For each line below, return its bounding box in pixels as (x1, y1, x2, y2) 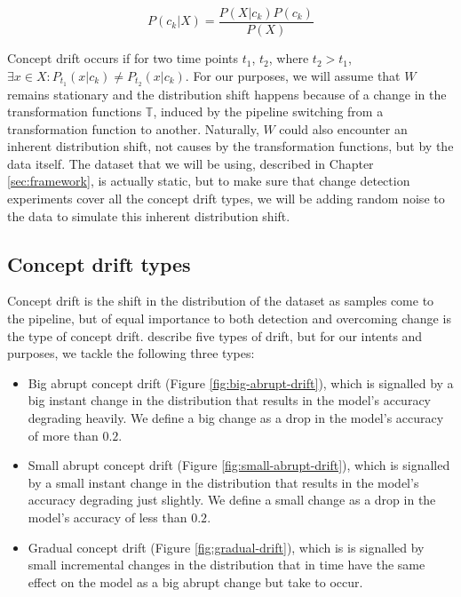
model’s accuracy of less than (28, 508, 187, 526)
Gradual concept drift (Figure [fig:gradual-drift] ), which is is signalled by (28, 537, 425, 556)
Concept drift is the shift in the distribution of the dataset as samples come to (7, 291, 434, 310)
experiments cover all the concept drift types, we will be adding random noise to (7, 189, 445, 208)
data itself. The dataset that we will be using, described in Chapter (7, 154, 374, 172)
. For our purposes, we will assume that (185, 66, 401, 84)
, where (268, 49, 309, 68)
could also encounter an (279, 119, 408, 138)
